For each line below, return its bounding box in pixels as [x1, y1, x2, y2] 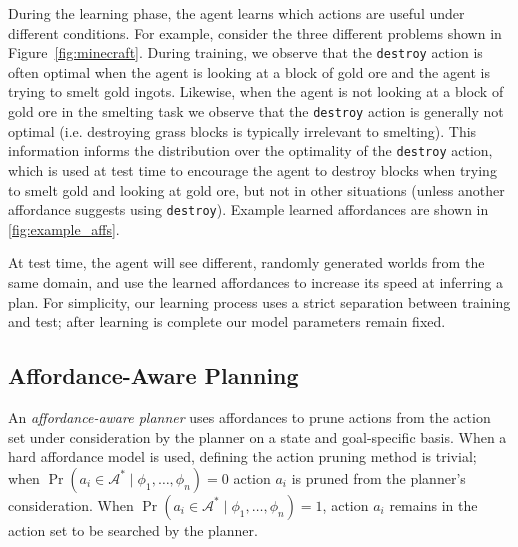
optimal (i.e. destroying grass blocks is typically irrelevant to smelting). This [8, 120, 477, 141]
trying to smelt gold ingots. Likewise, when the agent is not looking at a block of [8, 81, 504, 102]
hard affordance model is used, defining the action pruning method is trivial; [8, 446, 477, 467]
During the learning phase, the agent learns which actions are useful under [8, 3, 465, 23]
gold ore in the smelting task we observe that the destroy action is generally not [8, 101, 504, 122]
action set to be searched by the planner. [8, 519, 258, 540]
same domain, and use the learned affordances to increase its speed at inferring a [8, 271, 503, 292]
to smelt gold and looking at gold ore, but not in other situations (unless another [8, 179, 505, 200]
